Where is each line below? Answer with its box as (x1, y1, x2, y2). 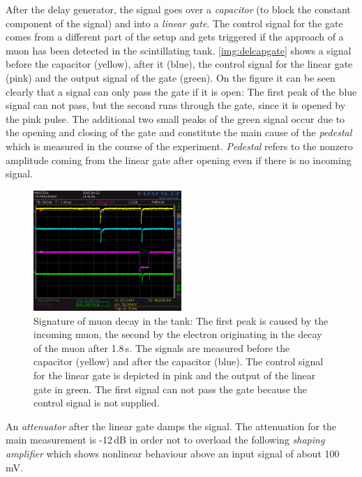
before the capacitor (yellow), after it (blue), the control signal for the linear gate (6, 57, 353, 71)
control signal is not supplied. (33, 395, 160, 410)
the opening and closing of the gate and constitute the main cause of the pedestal (6, 125, 352, 140)
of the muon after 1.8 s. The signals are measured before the (33, 340, 290, 355)
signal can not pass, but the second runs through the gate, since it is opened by (6, 98, 346, 112)
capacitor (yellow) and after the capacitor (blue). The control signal (33, 354, 324, 369)
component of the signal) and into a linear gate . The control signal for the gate (6, 15, 343, 30)
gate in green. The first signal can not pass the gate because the (33, 381, 308, 396)
